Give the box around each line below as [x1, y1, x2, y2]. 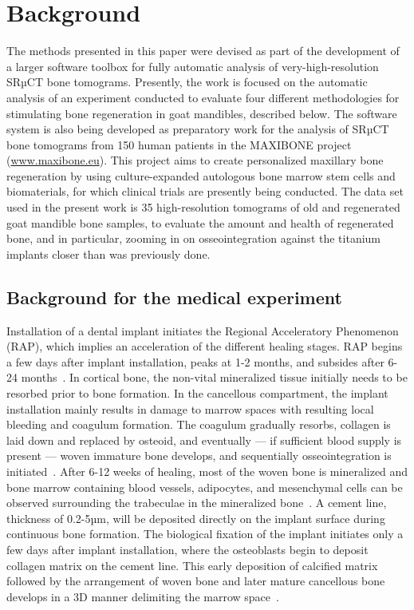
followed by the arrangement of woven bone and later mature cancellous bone [6, 572, 385, 589]
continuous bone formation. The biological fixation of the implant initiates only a [6, 525, 404, 542]
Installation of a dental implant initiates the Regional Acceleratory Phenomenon [6, 322, 399, 339]
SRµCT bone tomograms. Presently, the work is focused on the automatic [6, 73, 368, 90]
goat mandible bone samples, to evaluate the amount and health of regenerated [6, 214, 394, 231]
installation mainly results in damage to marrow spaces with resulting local [6, 400, 374, 417]
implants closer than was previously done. [6, 245, 211, 262]
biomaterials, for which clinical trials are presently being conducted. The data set [6, 183, 404, 200]
